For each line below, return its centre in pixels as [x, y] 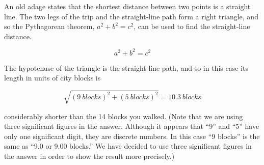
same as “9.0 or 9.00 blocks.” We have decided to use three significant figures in [128, 146]
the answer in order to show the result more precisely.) [89, 156]
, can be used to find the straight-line [192, 26]
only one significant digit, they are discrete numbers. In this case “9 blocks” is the [132, 136]
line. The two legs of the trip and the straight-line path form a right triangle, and [131, 16]
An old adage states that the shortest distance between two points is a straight [127, 6]
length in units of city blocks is [52, 78]
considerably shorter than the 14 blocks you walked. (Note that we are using [124, 116]
